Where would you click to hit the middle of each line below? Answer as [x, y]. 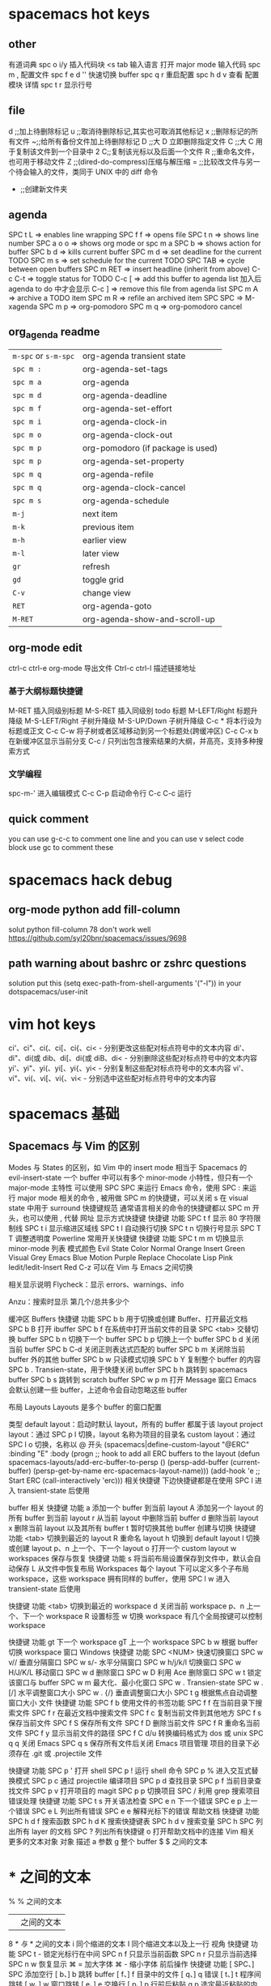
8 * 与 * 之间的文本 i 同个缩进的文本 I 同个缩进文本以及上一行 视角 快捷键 [129, 1943]
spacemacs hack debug [90, 880]
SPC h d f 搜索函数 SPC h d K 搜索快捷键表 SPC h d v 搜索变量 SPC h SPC [131, 1821]
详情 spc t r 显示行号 [58, 85]
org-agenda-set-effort [127, 408]
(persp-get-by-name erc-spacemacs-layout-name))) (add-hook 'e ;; [146, 1471]
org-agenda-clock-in [125, 421]
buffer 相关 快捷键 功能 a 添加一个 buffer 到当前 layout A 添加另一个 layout [131, 1507]
